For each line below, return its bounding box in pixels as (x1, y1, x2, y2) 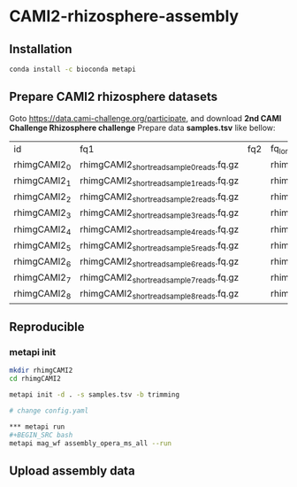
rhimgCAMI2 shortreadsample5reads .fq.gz (79, 239, 240, 253)
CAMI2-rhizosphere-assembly (9, 6, 240, 27)
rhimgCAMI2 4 (13, 223, 72, 236)
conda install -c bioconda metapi (9, 65, 137, 73)
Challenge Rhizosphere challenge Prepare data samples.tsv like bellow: (9, 122, 276, 133)
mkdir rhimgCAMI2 (9, 366, 73, 375)
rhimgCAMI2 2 (13, 190, 72, 205)
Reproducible (9, 319, 85, 334)
